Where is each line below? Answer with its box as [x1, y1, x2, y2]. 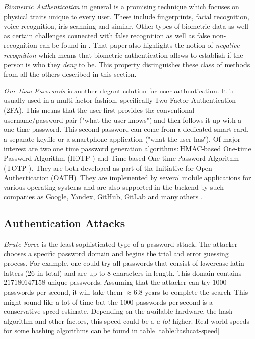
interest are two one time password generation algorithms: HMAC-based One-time [4, 143, 251, 154]
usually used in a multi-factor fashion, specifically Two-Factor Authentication [4, 95, 236, 105]
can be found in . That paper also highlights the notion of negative [39, 40, 240, 50]
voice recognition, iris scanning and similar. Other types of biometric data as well [4, 21, 248, 31]
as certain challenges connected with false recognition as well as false [4, 30, 210, 40]
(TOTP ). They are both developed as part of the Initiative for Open [4, 162, 212, 173]
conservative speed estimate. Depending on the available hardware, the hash [4, 306, 233, 316]
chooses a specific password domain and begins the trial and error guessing [4, 248, 229, 258]
